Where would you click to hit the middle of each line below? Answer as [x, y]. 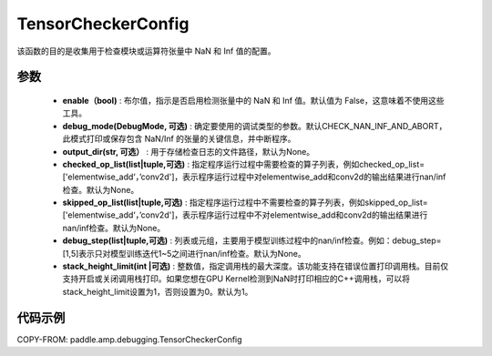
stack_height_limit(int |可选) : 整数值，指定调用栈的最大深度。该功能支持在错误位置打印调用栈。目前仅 [256, 266]
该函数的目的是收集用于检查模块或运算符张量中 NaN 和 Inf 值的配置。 [146, 51]
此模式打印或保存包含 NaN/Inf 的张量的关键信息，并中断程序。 [179, 139]
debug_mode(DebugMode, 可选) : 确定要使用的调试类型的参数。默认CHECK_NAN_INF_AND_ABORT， [255, 126]
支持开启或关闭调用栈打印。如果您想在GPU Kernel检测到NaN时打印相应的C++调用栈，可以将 [236, 279]
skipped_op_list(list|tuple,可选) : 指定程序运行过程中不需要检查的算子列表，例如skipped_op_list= [245, 203]
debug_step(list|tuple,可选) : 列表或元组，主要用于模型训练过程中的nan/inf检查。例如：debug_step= [252, 240]
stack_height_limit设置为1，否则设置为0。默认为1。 [158, 291]
